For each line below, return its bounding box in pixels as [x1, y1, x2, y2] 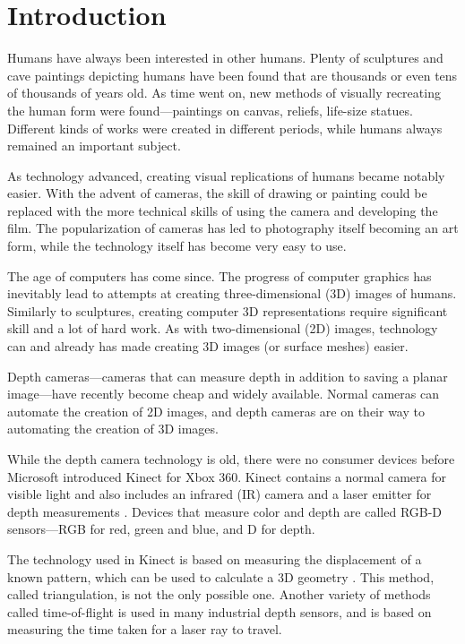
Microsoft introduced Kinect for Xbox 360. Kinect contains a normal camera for [7, 467, 447, 485]
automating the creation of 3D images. [7, 419, 219, 438]
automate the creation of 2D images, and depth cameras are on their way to [7, 401, 425, 420]
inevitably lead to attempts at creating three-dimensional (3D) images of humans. [7, 284, 457, 303]
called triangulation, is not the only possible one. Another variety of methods [7, 585, 431, 604]
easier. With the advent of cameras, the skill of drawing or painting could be [7, 184, 427, 202]
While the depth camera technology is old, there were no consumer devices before [7, 450, 455, 468]
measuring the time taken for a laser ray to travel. [7, 620, 282, 639]
